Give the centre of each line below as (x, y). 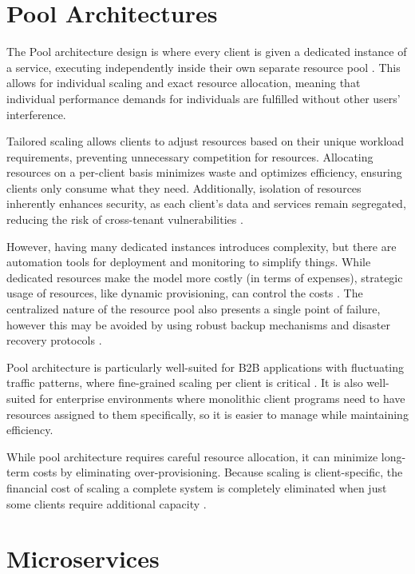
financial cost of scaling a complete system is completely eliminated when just (197, 487)
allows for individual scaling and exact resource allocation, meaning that (184, 83)
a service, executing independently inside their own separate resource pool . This (204, 67)
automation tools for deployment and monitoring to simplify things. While (189, 262)
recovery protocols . (54, 340)
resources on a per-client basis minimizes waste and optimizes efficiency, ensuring (204, 172)
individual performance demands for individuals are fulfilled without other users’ (204, 98)
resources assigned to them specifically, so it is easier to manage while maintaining (207, 414)
